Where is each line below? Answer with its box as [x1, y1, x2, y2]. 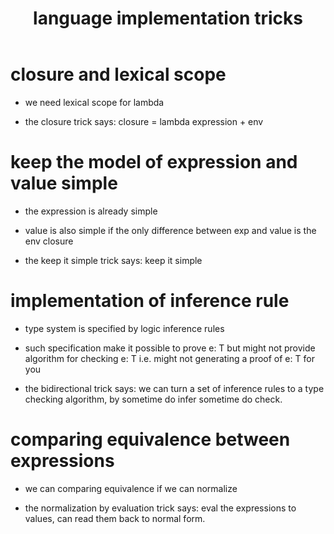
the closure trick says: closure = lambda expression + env [24, 115, 264, 127]
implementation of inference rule [10, 290, 290, 312]
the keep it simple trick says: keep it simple [24, 254, 203, 266]
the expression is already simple [24, 205, 158, 217]
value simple [10, 172, 118, 195]
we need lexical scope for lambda [24, 96, 165, 108]
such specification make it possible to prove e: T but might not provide [24, 342, 316, 354]
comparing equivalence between [10, 428, 291, 451]
